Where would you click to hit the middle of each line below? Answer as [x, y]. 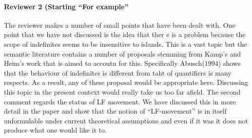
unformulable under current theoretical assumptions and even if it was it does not [126, 120]
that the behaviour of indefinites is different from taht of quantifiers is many [118, 72]
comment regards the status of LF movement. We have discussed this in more [120, 101]
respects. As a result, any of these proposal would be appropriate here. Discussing [126, 82]
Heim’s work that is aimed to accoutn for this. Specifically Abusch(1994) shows [122, 63]
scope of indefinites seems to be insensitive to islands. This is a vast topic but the [126, 44]
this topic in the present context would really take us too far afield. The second [122, 91]
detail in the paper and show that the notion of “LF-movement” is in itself [115, 111]
